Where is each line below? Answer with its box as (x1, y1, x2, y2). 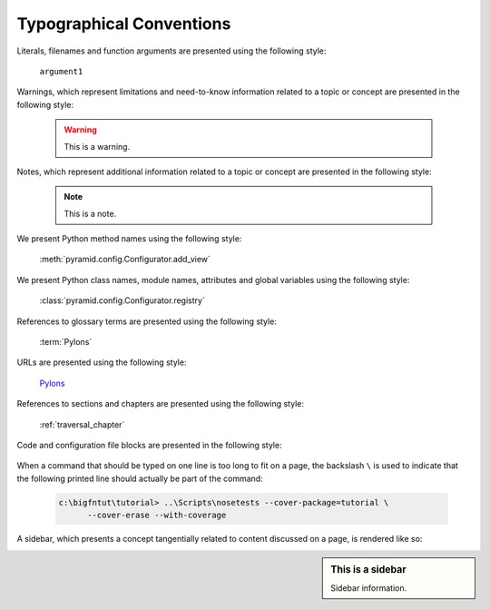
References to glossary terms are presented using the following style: (16, 316, 277, 327)
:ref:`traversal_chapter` (39, 418, 125, 430)
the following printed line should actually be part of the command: (16, 473, 263, 484)
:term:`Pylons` (39, 337, 93, 348)
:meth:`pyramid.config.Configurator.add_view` (39, 254, 211, 265)
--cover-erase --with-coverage (87, 510, 227, 521)
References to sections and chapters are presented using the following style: (16, 398, 304, 409)
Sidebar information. (330, 582, 407, 594)
